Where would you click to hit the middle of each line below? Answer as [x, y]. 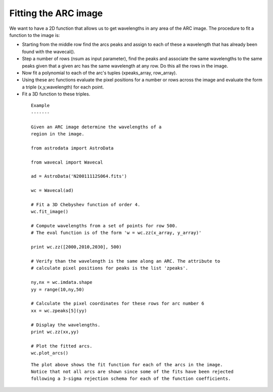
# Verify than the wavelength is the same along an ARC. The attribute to [126, 261]
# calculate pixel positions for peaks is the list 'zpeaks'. [110, 268]
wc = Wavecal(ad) [52, 190]
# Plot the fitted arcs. [62, 346]
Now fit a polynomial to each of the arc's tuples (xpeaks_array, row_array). [99, 73]
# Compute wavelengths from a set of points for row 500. [104, 226]
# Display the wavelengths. [66, 325]
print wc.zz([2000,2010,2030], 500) [76, 247]
